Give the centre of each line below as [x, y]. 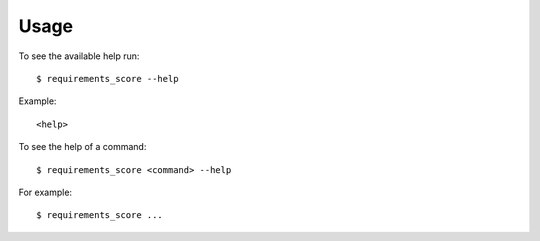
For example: [45, 192]
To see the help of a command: [82, 147]
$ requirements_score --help [107, 78]
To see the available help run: [79, 56]
